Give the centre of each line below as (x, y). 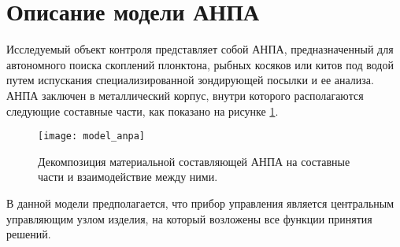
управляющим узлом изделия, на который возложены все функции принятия (189, 218)
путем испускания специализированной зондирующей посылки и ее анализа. (190, 80)
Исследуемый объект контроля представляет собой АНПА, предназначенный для (200, 49)
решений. (29, 234)
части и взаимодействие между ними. (128, 177)
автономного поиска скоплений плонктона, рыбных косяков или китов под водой (200, 64)
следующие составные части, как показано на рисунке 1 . (143, 111)
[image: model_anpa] (92, 136)
